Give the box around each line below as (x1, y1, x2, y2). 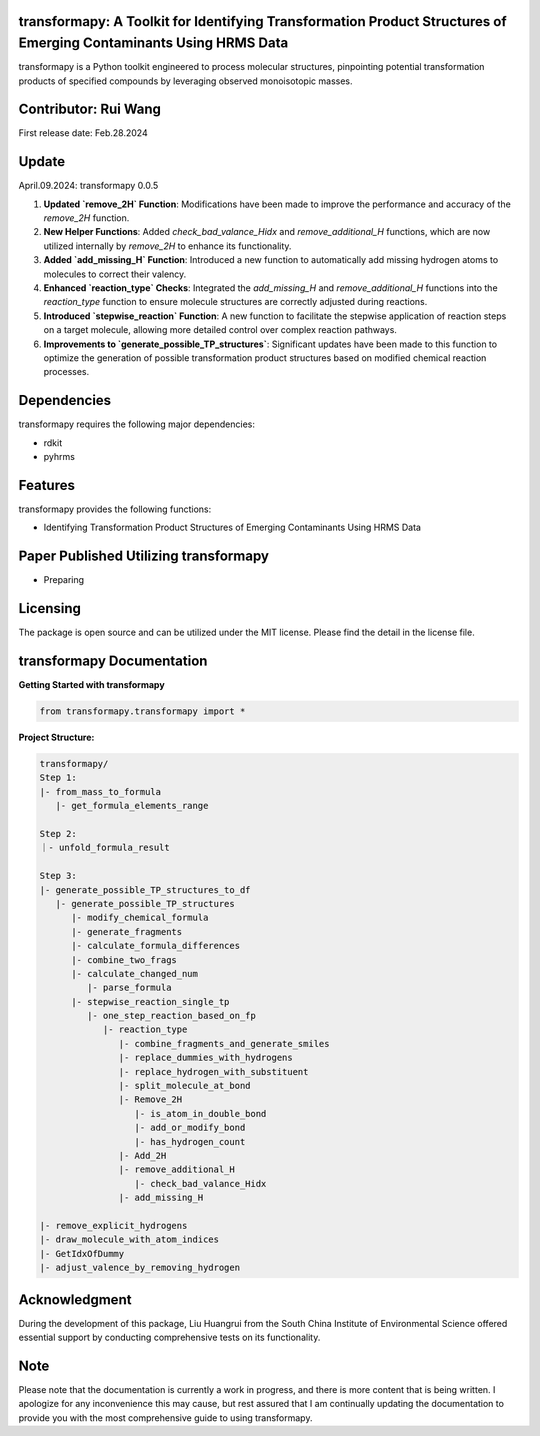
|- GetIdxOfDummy (39, 1248, 125, 1259)
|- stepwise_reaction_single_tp (71, 996, 230, 1007)
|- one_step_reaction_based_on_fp (86, 1010, 257, 1022)
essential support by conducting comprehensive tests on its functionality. (18, 1331, 321, 1343)
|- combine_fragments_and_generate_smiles (118, 1038, 330, 1049)
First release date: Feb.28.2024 (18, 127, 149, 139)
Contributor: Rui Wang (18, 101, 162, 118)
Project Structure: (18, 731, 95, 744)
